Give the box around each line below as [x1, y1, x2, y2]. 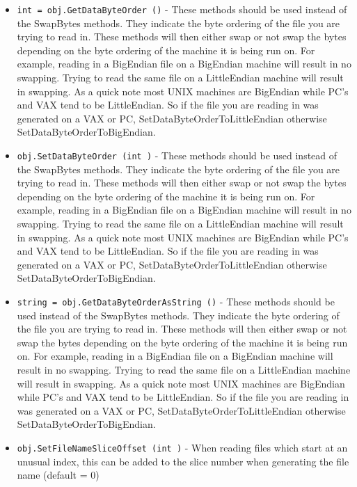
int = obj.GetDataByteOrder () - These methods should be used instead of [17, 2, 347, 16]
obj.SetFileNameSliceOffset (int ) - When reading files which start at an [17, 440, 348, 454]
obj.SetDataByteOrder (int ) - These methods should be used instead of [17, 148, 338, 162]
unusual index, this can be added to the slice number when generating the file [17, 454, 349, 468]
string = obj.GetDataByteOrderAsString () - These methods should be [17, 294, 335, 308]
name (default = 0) [17, 468, 100, 482]
